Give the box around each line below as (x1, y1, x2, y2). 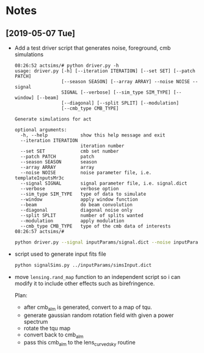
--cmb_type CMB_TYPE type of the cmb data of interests (20, 223, 171, 229)
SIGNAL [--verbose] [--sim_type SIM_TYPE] (61, 89, 171, 95)
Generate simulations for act (14, 116, 92, 122)
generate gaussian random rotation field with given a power (23, 311, 174, 319)
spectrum (23, 318, 48, 325)
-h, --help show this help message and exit (20, 132, 166, 138)
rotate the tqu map (23, 324, 71, 332)
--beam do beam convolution (20, 202, 133, 208)
